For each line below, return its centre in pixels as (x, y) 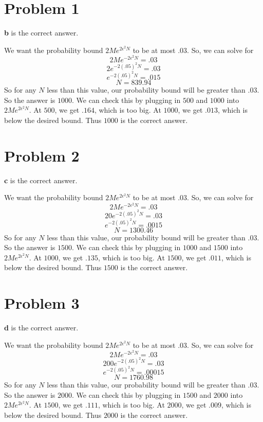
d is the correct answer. (41, 327)
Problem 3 (42, 303)
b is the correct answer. (41, 33)
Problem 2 (42, 155)
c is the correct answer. (41, 180)
